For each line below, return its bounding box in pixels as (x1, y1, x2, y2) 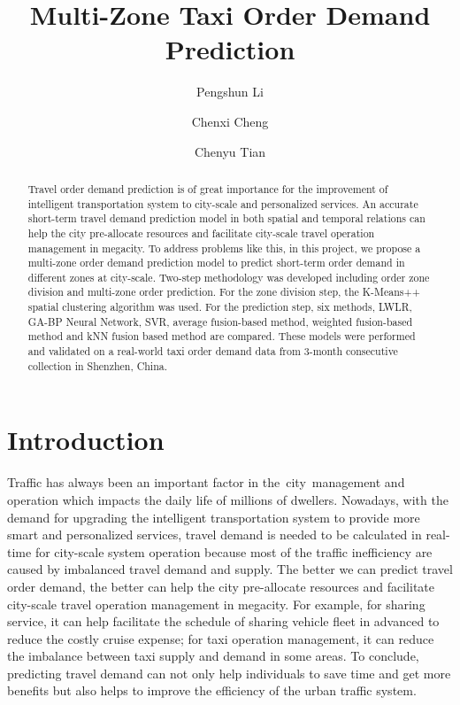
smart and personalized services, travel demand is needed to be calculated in (7, 525, 422, 544)
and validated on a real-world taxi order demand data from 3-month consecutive (27, 344, 398, 359)
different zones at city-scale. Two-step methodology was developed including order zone (27, 269, 430, 284)
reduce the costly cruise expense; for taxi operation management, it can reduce (7, 629, 434, 647)
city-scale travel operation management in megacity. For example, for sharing (7, 594, 425, 613)
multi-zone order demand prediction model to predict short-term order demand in (27, 255, 405, 270)
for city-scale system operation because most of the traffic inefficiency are (34, 542, 433, 561)
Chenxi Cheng (191, 112, 269, 130)
